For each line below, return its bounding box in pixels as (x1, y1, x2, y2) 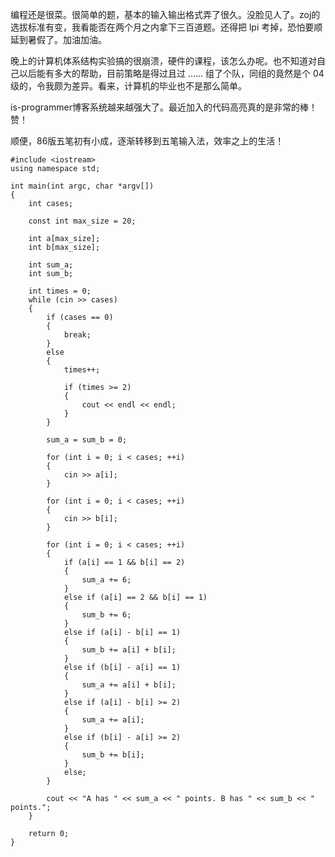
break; (63, 330, 92, 340)
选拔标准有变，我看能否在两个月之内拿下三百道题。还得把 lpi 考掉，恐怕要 (10, 21, 315, 33)
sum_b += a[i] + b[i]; (81, 645, 177, 655)
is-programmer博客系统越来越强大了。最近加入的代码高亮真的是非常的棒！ (10, 101, 318, 113)
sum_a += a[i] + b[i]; (81, 680, 177, 690)
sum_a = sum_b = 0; (46, 435, 128, 445)
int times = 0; (28, 286, 92, 296)
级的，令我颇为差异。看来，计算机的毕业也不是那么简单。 (10, 80, 247, 92)
